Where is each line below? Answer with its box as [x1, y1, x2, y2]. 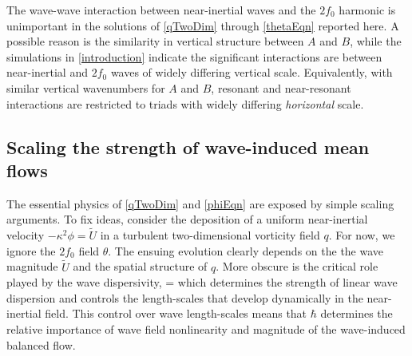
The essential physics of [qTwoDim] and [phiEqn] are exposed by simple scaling [6, 195, 394, 212]
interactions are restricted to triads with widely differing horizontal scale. [6, 95, 364, 112]
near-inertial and [6, 64, 88, 81]
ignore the [6, 242, 56, 259]
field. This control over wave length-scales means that [45, 305, 307, 322]
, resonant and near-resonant [211, 79, 351, 96]
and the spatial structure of [73, 258, 208, 275]
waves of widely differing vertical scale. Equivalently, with [110, 64, 393, 81]
